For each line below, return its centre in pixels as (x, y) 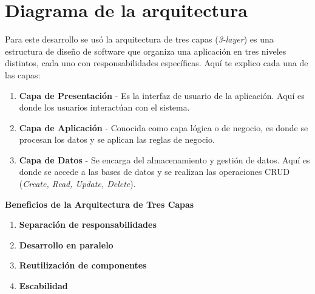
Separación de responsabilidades (88, 224)
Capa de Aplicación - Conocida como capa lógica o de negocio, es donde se (164, 127)
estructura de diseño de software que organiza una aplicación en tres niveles (146, 51)
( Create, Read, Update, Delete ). (77, 184)
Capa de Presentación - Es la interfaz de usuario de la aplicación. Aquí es (162, 95)
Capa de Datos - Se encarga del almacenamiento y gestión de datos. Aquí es (164, 159)
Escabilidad (43, 286)
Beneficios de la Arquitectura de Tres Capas (100, 204)
